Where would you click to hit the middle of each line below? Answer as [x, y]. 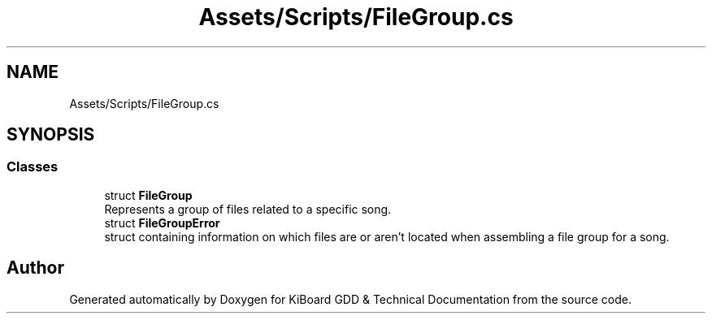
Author [35, 268]
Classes [33, 167]
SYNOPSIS [51, 135]
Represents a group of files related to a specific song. [248, 209]
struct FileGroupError [162, 223]
